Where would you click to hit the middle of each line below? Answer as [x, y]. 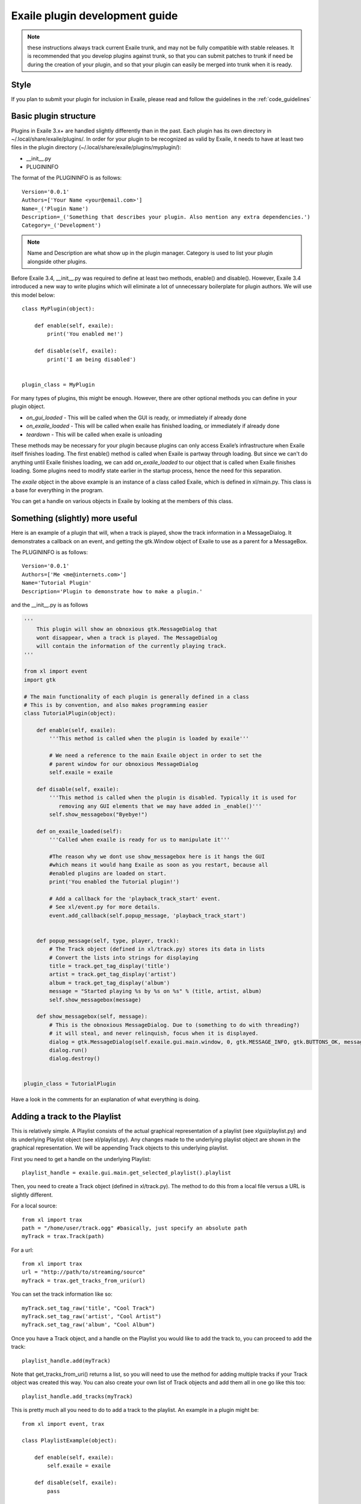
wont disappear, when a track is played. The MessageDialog [127, 637]
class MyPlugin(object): [58, 309]
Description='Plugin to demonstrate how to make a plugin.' [112, 591]
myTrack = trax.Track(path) [63, 1237]
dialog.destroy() [75, 1059]
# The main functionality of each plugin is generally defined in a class [137, 697]
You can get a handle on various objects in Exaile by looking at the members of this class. [122, 501]
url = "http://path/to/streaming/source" [84, 1272]
